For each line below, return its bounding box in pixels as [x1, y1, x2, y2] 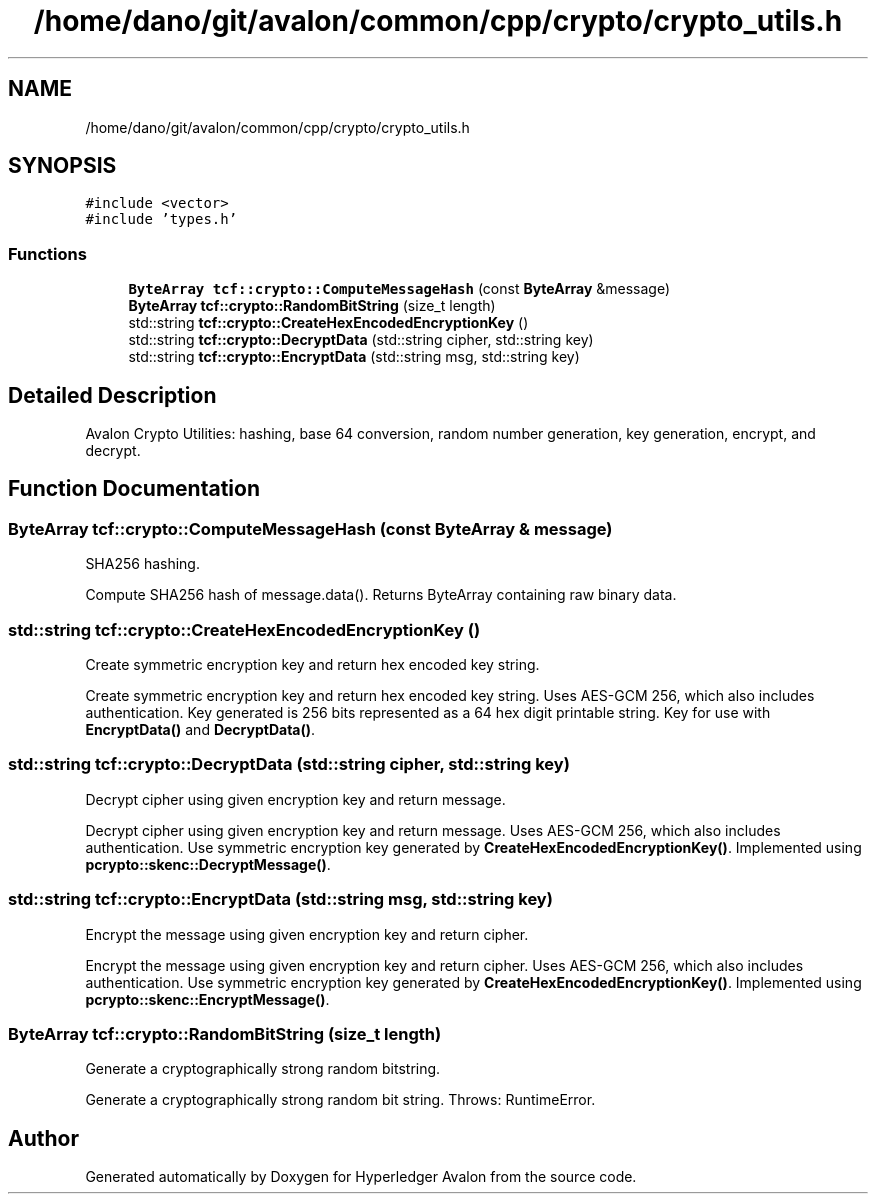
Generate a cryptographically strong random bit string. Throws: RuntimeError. [85, 1091, 596, 1109]
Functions [8, 243, 87, 264]
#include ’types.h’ [85, 211, 238, 228]
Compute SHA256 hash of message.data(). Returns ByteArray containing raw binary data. [85, 586, 677, 604]
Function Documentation [8, 476, 260, 502]
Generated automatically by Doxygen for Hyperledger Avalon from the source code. [85, 1168, 637, 1186]
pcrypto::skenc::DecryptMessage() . [85, 855, 331, 873]
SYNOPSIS [8, 153, 117, 179]
